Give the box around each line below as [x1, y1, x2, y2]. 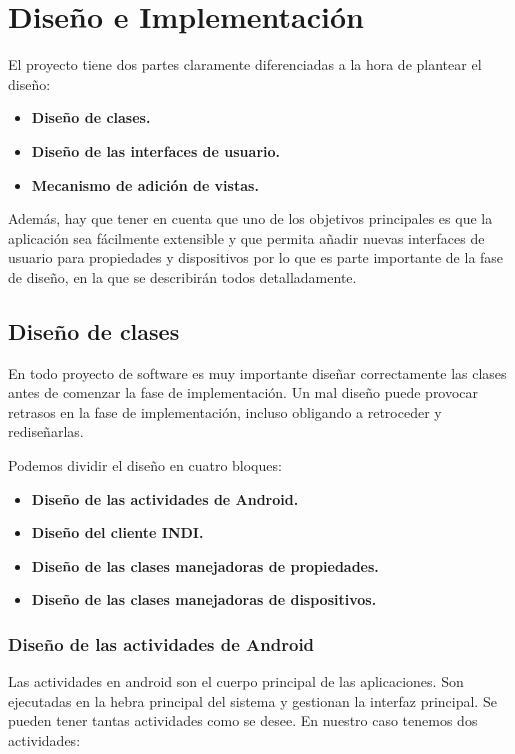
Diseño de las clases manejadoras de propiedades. [31, 555, 379, 576]
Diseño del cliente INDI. [31, 522, 204, 543]
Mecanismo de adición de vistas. [31, 174, 259, 195]
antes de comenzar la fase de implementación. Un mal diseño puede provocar [8, 382, 479, 403]
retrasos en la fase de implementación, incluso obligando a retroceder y [8, 401, 442, 422]
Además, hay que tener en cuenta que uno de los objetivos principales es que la [8, 208, 493, 229]
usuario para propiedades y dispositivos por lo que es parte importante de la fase [8, 247, 504, 268]
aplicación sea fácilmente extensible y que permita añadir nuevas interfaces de [8, 227, 485, 248]
